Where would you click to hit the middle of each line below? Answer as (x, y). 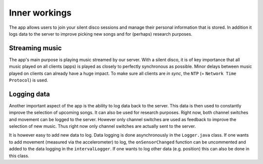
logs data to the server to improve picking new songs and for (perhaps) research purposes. (101, 34)
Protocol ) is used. (28, 80)
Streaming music (35, 48)
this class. (19, 156)
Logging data (29, 94)
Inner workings (40, 13)
